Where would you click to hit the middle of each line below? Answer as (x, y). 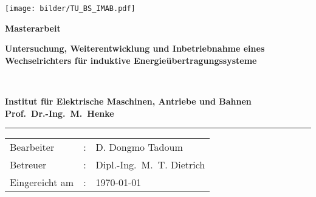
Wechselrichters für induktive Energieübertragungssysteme (131, 60)
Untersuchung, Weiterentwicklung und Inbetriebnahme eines (135, 48)
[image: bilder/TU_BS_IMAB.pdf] (70, 9)
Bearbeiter (32, 147)
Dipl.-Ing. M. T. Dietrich (150, 165)
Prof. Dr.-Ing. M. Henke (60, 113)
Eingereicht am (42, 182)
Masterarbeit (33, 28)
